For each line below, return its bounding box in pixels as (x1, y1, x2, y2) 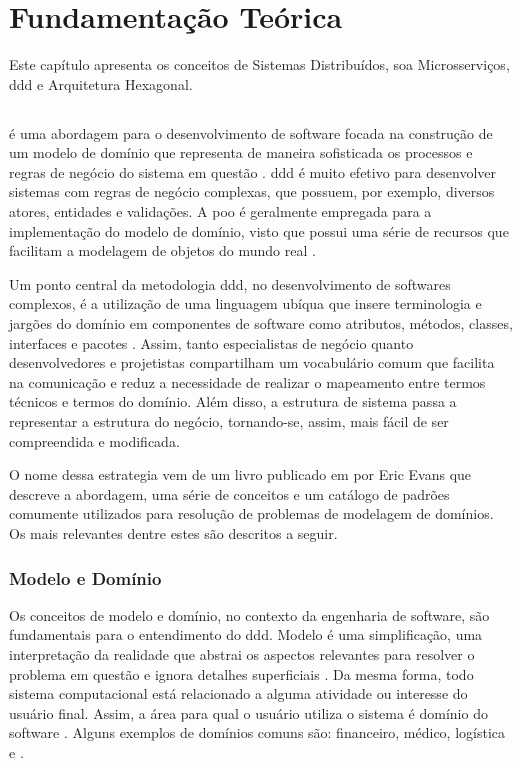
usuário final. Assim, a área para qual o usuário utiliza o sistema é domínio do (9, 702, 488, 723)
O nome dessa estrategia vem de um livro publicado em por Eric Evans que (9, 464, 472, 485)
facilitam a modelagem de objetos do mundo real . (9, 240, 316, 261)
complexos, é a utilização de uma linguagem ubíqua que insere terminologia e (9, 293, 482, 314)
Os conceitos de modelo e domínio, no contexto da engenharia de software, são (9, 604, 490, 625)
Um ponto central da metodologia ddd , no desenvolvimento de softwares (9, 273, 451, 294)
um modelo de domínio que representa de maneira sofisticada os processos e (9, 142, 473, 163)
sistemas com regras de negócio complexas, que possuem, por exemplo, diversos (9, 181, 495, 202)
